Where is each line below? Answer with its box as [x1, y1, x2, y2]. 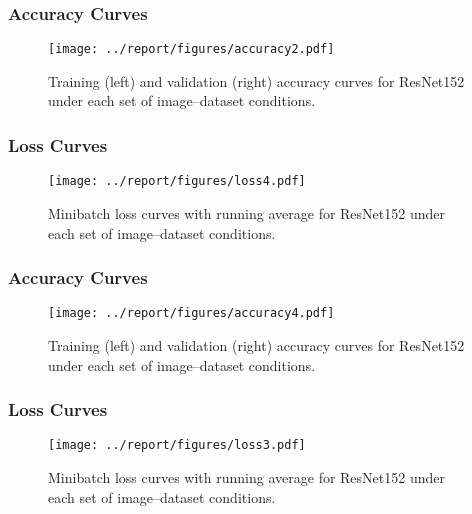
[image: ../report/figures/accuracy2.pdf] [48, 42, 335, 57]
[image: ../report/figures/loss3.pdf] [48, 438, 306, 453]
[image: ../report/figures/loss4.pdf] [48, 174, 306, 189]
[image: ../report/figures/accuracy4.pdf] [48, 306, 335, 321]
